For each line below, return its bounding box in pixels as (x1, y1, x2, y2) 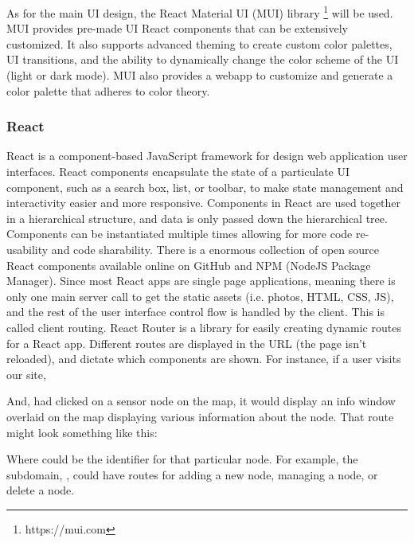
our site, (6, 365, 46, 382)
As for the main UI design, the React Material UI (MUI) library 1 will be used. (6, 2, 393, 21)
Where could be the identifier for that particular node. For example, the (6, 451, 358, 467)
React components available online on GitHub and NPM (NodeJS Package (6, 256, 371, 273)
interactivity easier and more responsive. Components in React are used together (6, 194, 401, 211)
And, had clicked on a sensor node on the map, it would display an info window (6, 393, 396, 409)
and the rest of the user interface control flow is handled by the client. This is (6, 303, 385, 320)
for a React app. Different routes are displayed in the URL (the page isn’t (6, 334, 367, 351)
